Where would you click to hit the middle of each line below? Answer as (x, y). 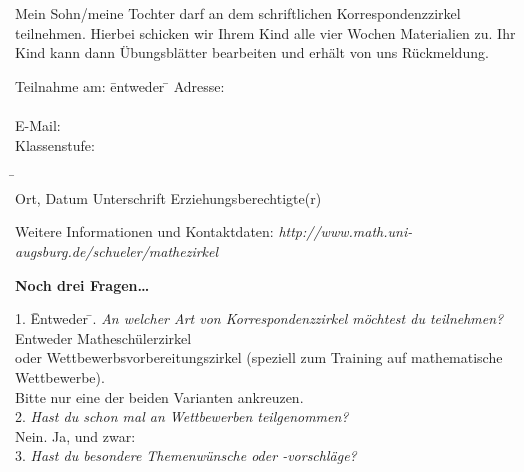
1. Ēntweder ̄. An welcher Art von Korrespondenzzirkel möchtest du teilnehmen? (259, 318)
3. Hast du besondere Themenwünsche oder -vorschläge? (186, 455)
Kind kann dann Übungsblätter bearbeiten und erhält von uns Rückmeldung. (252, 52)
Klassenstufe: (55, 144)
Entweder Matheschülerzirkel (103, 337)
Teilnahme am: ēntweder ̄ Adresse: (120, 85)
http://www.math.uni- (345, 231)
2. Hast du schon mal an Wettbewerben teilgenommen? (182, 416)
